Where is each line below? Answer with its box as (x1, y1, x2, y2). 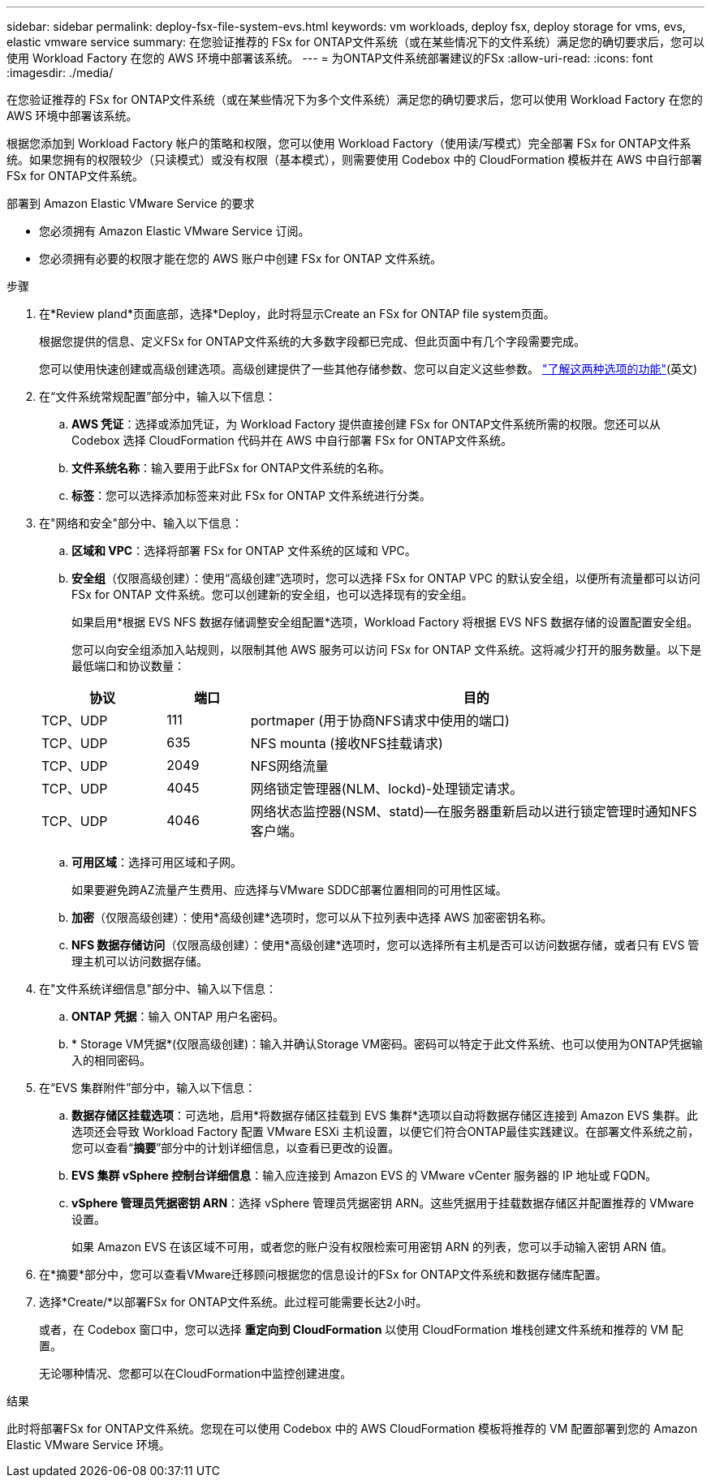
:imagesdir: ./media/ (6, 66, 114, 80)
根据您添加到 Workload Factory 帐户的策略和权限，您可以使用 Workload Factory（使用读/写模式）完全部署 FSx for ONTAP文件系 (6, 136, 692, 150)
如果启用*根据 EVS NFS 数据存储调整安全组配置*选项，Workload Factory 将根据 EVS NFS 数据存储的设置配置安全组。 (71, 615, 699, 629)
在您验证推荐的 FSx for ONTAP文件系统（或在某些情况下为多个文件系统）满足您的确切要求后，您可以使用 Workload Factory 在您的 (6, 92, 703, 106)
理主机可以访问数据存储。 (71, 954, 208, 968)
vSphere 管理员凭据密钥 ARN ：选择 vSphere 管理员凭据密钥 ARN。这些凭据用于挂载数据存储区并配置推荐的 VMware (71, 1196, 694, 1210)
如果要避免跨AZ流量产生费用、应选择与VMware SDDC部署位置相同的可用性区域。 (71, 883, 507, 897)
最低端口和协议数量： (71, 659, 185, 673)
